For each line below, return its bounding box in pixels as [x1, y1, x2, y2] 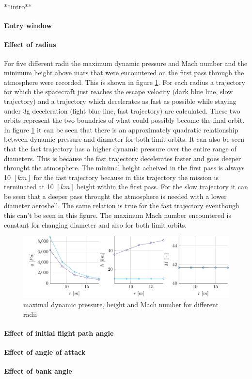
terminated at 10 [4, 181, 54, 192]
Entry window [4, 20, 52, 31]
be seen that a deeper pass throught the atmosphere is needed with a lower [4, 191, 227, 201]
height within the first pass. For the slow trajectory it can [77, 181, 248, 192]
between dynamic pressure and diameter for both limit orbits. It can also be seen [4, 134, 245, 144]
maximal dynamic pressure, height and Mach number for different [23, 299, 219, 310]
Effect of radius [4, 39, 56, 49]
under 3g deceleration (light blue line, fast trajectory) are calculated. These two [4, 105, 240, 115]
